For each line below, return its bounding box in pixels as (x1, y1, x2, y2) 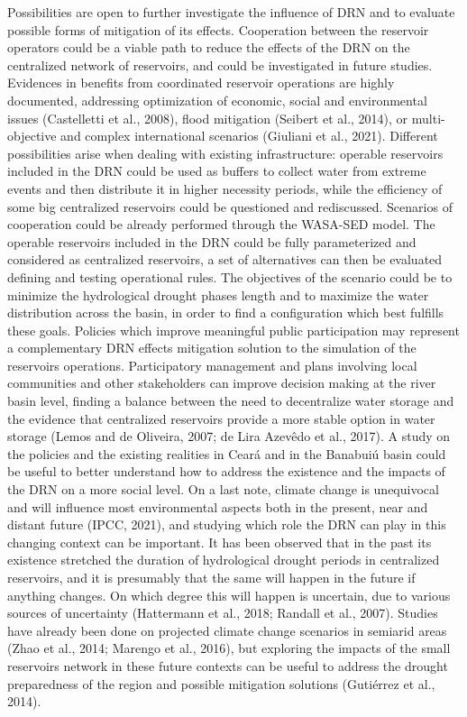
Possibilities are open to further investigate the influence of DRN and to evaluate (7, 3, 455, 21)
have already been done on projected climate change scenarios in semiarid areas (7, 620, 447, 639)
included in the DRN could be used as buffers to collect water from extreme (7, 161, 426, 180)
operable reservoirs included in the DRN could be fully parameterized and (7, 232, 417, 251)
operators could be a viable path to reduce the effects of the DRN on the (7, 38, 410, 57)
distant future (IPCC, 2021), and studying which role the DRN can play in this (7, 515, 446, 534)
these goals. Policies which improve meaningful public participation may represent (7, 320, 460, 339)
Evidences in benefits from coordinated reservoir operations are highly (7, 73, 395, 92)
